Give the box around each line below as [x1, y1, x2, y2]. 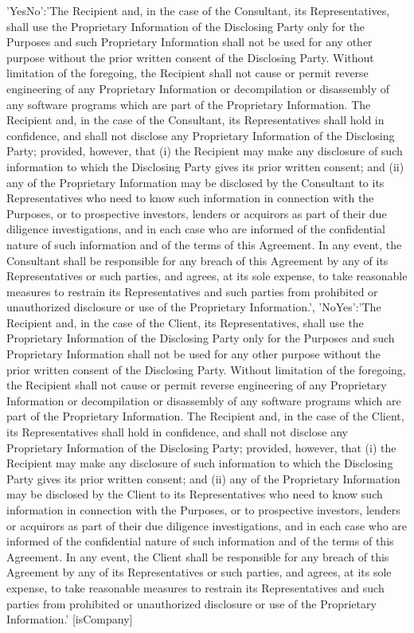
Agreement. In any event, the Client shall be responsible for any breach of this [6, 548, 389, 565]
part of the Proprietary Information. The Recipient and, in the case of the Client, [6, 408, 404, 424]
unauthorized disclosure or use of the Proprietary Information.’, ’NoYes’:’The [6, 299, 381, 315]
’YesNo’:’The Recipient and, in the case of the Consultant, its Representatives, [6, 2, 390, 18]
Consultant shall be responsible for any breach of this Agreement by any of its [6, 252, 389, 268]
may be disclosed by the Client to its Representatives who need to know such [6, 486, 383, 502]
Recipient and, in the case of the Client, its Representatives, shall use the [6, 314, 364, 330]
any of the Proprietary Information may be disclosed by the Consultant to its [6, 174, 385, 190]
